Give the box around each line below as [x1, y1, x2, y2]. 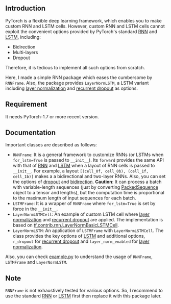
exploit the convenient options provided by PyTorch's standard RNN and [5, 28, 157, 35]
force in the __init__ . [12, 206, 58, 212]
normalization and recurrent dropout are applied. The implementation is [12, 217, 163, 223]
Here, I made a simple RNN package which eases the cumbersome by [5, 74, 153, 81]
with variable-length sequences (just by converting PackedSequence [12, 184, 159, 190]
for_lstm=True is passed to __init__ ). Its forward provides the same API [12, 157, 164, 163]
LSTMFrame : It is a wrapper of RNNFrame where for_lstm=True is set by [12, 200, 156, 207]
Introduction [5, 4, 46, 13]
